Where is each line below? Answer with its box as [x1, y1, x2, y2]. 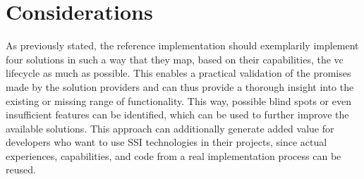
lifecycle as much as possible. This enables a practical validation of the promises [6, 66, 351, 80]
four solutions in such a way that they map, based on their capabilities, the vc [6, 51, 344, 66]
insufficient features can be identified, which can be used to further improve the [6, 107, 349, 122]
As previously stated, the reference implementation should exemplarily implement [6, 38, 359, 53]
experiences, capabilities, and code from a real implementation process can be [6, 148, 341, 163]
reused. [6, 162, 36, 177]
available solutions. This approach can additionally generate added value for [6, 121, 334, 135]
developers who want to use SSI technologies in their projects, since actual [6, 135, 327, 149]
